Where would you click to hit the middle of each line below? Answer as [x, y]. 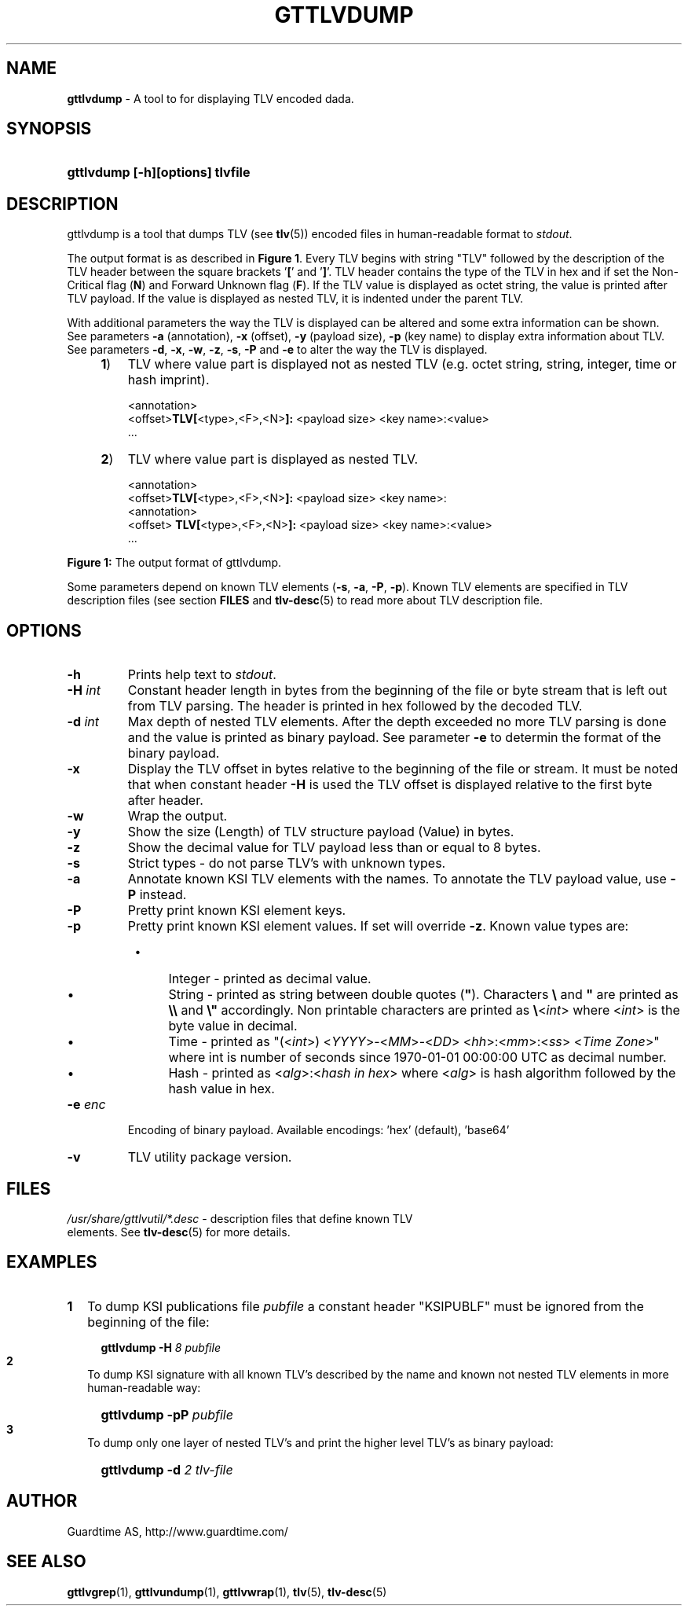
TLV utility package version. [210, 1157]
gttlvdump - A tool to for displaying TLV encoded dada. [210, 98]
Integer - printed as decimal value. [270, 979]
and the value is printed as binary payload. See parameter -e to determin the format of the [394, 738]
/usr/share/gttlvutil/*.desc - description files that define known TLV [240, 1218]
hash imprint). [168, 380]
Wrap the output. [177, 816]
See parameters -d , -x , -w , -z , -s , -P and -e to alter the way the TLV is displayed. [277, 350]
